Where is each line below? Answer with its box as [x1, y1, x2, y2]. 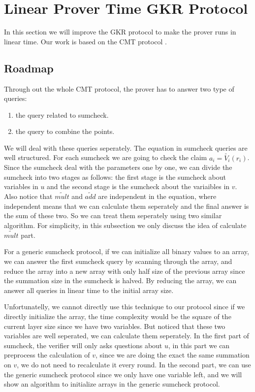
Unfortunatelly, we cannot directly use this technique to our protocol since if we [4, 301, 245, 312]
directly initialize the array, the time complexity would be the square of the [4, 311, 231, 322]
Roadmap [4, 60, 54, 75]
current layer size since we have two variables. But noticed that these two [4, 321, 225, 331]
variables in [4, 181, 38, 192]
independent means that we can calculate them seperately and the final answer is [4, 200, 249, 211]
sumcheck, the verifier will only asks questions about [4, 340, 162, 350]
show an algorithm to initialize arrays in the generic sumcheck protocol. [4, 379, 220, 389]
